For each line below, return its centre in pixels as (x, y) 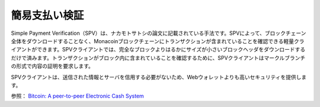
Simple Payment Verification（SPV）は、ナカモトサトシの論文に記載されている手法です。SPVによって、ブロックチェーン (159, 33)
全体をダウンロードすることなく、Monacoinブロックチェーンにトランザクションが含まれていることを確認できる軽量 (153, 41)
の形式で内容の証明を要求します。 (52, 66)
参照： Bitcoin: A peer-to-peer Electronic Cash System (78, 96)
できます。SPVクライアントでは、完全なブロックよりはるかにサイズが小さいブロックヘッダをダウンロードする (171, 50)
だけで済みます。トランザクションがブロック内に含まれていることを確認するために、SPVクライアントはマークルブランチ (158, 58)
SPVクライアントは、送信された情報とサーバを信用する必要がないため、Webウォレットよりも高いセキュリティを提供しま (159, 77)
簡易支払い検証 (47, 15)
